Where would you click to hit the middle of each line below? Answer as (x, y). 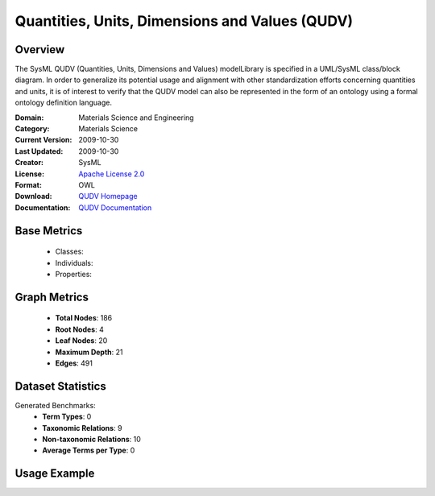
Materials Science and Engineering (136, 118)
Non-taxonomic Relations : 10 (91, 439)
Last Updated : (39, 151)
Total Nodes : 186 (84, 318)
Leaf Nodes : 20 (81, 341)
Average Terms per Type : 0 (89, 450)
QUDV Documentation (115, 207)
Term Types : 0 (67, 417)
